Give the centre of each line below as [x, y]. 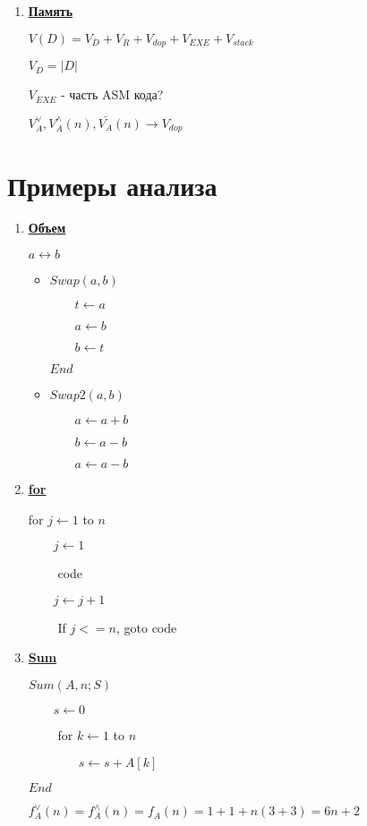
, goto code [146, 627]
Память [51, 11]
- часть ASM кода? [112, 94]
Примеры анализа [112, 185]
